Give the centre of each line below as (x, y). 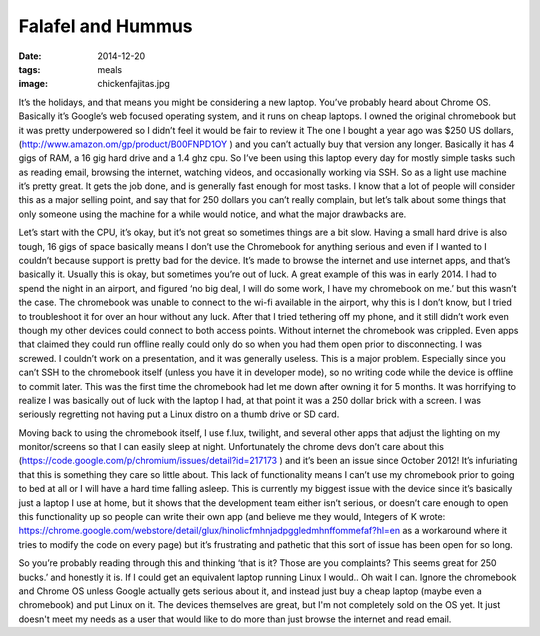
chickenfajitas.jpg (133, 84)
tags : (29, 69)
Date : (30, 56)
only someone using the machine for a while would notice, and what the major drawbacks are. (212, 214)
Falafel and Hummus (106, 26)
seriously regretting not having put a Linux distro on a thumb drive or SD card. (179, 414)
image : (33, 84)
